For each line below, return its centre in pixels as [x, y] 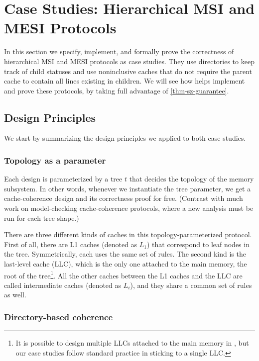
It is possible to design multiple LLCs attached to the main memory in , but [132, 343]
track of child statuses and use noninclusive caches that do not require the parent [128, 71]
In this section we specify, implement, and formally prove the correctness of [119, 51]
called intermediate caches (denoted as [63, 285]
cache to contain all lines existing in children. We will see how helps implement [125, 81]
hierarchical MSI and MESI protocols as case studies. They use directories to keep [129, 61]
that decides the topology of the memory [192, 179]
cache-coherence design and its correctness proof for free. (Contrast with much [124, 198]
